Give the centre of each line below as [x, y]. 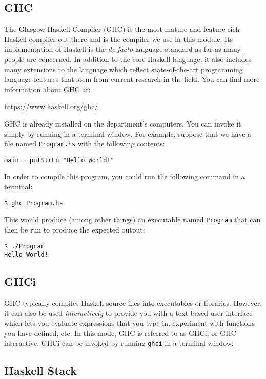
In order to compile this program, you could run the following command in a [125, 176]
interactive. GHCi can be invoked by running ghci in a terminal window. [119, 343]
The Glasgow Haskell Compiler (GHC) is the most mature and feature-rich [122, 29]
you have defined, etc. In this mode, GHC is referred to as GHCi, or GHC [120, 333]
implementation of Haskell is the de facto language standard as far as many [122, 49]
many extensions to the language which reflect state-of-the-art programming [124, 69]
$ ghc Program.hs [34, 203]
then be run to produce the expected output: [75, 229]
